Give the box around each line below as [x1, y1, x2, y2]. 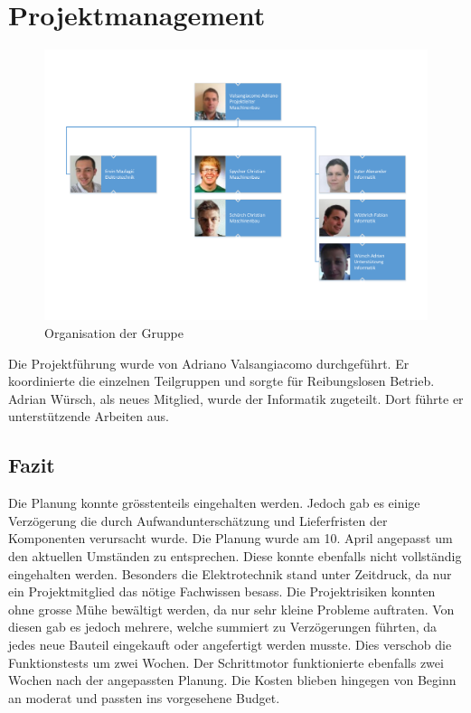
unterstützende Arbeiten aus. [8, 407, 169, 426]
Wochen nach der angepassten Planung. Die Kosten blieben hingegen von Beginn [8, 671, 457, 690]
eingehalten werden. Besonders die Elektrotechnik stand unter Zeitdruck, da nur [8, 564, 452, 583]
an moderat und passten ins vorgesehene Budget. [8, 688, 280, 707]
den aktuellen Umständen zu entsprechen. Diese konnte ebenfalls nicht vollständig [8, 547, 462, 566]
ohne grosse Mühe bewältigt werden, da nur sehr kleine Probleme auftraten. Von [8, 599, 455, 618]
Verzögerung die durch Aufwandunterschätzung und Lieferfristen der [8, 511, 388, 530]
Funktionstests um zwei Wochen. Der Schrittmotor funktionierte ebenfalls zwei [8, 652, 444, 671]
